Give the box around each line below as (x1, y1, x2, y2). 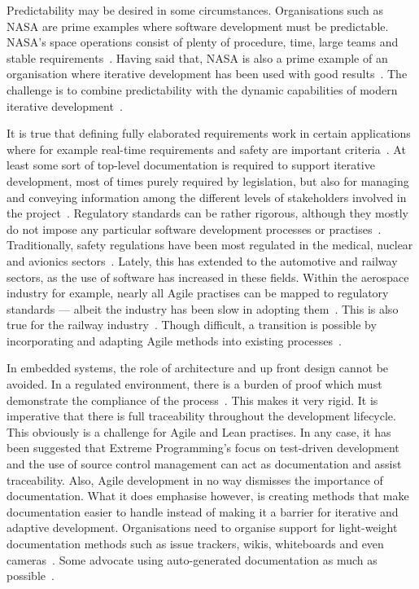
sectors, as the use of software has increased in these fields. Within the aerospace (7, 268, 409, 285)
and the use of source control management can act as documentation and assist (7, 455, 402, 473)
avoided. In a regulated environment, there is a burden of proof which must (7, 376, 382, 393)
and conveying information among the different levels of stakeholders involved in (7, 188, 407, 205)
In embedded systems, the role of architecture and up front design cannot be (7, 359, 389, 376)
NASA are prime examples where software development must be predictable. (7, 17, 389, 34)
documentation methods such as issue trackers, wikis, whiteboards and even (7, 535, 384, 552)
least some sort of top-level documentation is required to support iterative (7, 156, 375, 174)
